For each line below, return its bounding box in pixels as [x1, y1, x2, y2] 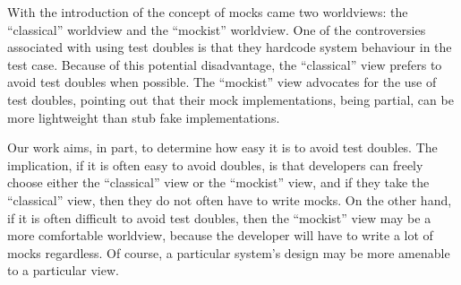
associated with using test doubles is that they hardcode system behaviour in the [7, 38, 452, 56]
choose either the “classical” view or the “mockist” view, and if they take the [7, 173, 430, 192]
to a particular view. [7, 261, 119, 280]
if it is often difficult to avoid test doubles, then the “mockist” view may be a [7, 208, 431, 227]
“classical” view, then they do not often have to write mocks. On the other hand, [7, 190, 452, 209]
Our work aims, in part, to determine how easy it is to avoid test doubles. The [7, 138, 438, 157]
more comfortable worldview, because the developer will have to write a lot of [7, 226, 433, 245]
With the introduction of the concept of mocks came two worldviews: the [7, 3, 408, 21]
